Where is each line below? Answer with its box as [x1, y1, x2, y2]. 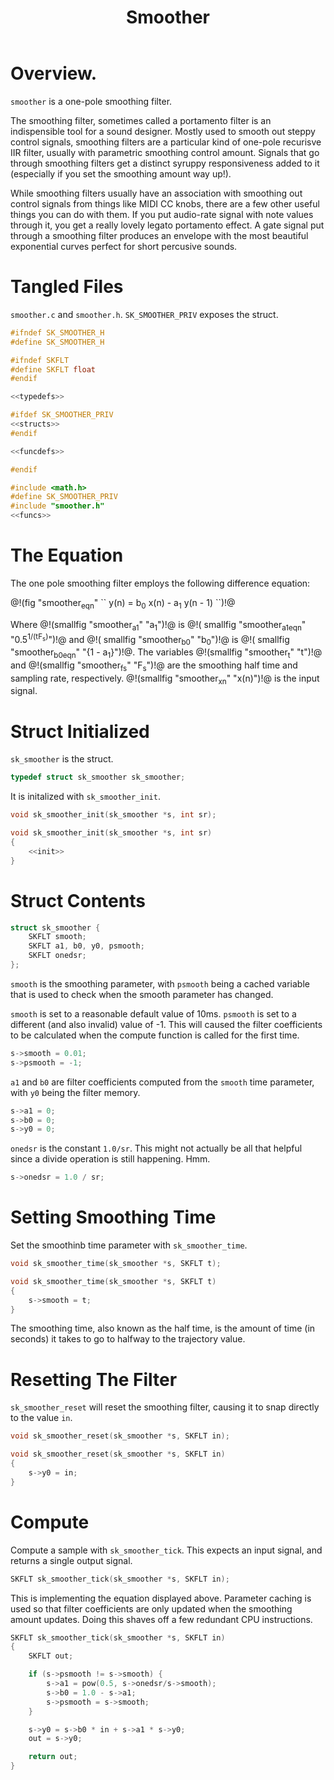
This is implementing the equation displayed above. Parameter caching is [10, 1592, 312, 1604]
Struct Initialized [10, 720, 150, 743]
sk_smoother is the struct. [10, 753, 114, 765]
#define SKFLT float [10, 364, 97, 375]
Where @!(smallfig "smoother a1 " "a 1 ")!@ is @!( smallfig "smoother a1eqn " [10, 618, 307, 633]
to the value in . [10, 1412, 73, 1424]
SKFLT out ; [28, 1651, 74, 1661]
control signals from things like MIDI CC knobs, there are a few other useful [10, 197, 320, 210]
